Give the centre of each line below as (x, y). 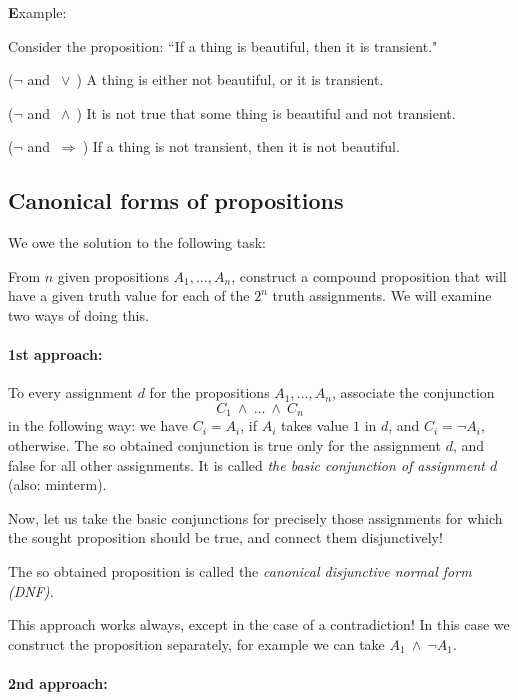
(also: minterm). (57, 484)
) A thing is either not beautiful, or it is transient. (230, 79)
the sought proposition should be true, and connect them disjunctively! (225, 537)
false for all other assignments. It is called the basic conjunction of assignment (246, 464)
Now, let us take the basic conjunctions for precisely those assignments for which (255, 517)
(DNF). (31, 590)
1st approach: (55, 354)
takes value (314, 425)
